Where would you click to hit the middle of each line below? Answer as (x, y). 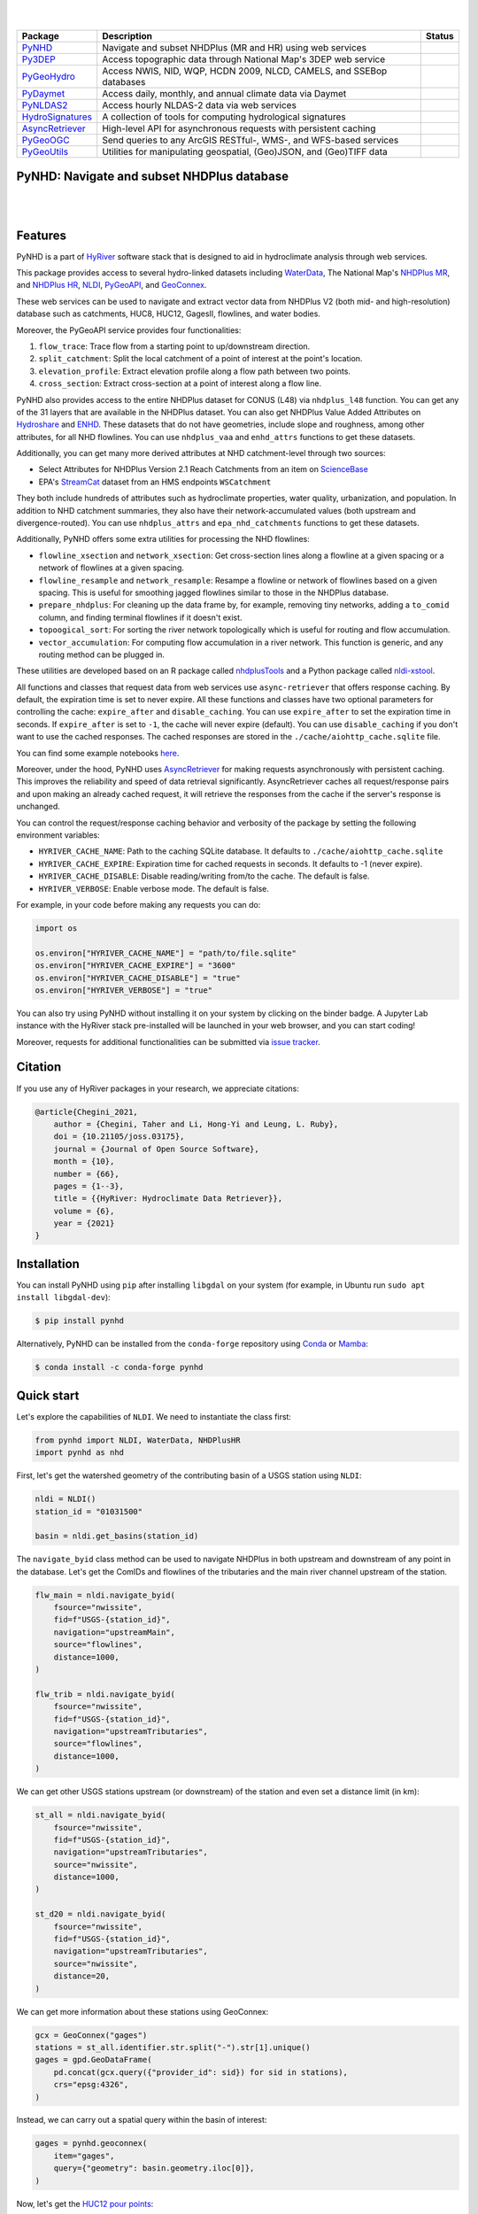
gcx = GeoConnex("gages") (91, 2035)
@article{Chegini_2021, (87, 1112)
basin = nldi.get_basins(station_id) (117, 1536)
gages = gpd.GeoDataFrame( (93, 2060)
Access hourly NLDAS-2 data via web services (199, 105)
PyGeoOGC (46, 140)
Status (440, 35)
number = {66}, (86, 1174)
